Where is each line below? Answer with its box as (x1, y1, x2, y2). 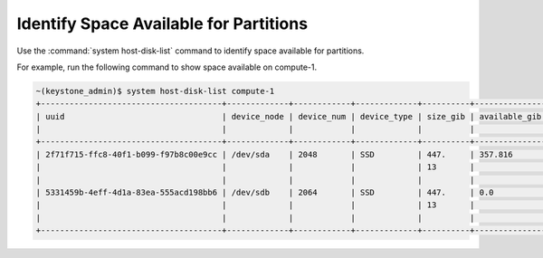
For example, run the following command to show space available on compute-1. (16, 62, 317, 72)
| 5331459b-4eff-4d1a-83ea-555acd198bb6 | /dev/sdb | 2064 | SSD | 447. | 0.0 (35, 187, 494, 198)
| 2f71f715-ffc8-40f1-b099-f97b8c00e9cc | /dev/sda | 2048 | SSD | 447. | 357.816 (35, 149, 513, 159)
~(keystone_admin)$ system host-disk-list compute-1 (35, 86, 275, 96)
